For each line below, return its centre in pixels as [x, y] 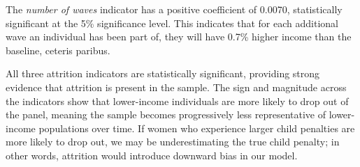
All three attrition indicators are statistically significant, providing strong [163, 73]
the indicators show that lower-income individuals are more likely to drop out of [177, 101]
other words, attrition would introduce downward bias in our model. [152, 155]
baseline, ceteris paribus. [58, 50]
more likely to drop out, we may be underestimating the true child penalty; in [173, 142]
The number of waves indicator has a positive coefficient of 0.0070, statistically [174, 9]
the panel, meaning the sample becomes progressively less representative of [166, 114]
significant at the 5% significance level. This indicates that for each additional [172, 23]
